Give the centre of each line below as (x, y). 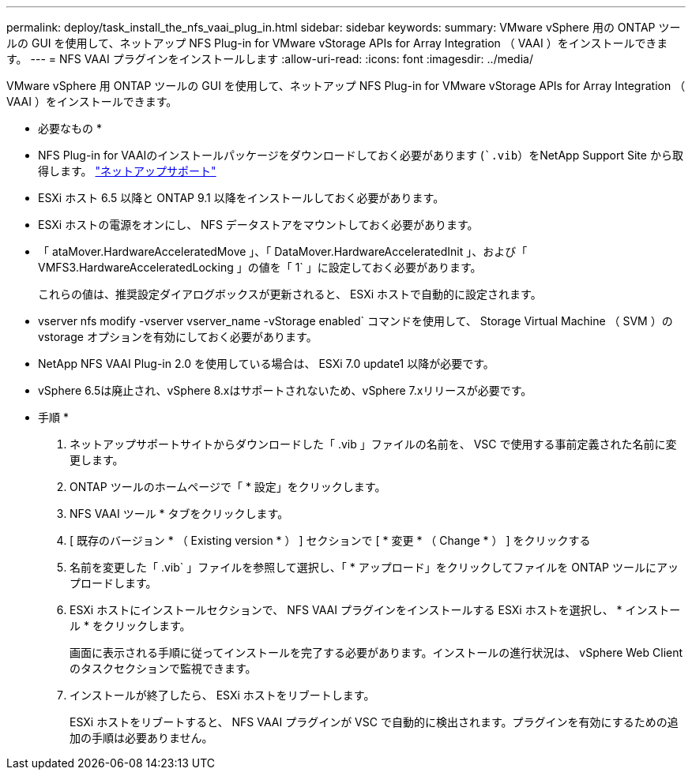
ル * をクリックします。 (130, 626)
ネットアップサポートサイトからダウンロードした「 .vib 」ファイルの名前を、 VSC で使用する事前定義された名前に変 (373, 444)
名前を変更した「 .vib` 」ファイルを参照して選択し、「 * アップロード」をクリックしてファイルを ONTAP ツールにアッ (374, 567)
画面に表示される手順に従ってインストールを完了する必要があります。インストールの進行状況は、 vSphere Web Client (376, 652)
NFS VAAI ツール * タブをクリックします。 (179, 514)
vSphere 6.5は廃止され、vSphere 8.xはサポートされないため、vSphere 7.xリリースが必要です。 (285, 390)
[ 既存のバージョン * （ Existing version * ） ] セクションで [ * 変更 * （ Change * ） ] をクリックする (330, 540)
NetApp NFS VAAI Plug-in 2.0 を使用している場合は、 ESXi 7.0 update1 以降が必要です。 (266, 364)
